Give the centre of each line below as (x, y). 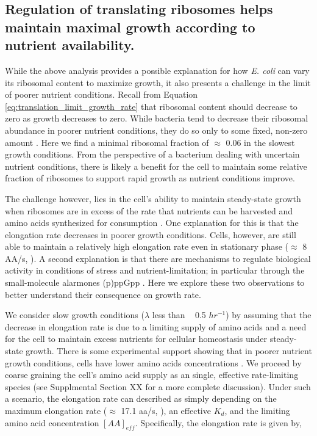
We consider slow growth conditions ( (75, 315)
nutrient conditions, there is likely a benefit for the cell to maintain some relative (156, 166)
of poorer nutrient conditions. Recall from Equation (102, 94)
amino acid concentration (52, 422)
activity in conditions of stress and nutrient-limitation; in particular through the (155, 270)
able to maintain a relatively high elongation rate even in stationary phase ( (147, 246)
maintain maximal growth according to (130, 27)
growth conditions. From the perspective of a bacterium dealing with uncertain (152, 154)
